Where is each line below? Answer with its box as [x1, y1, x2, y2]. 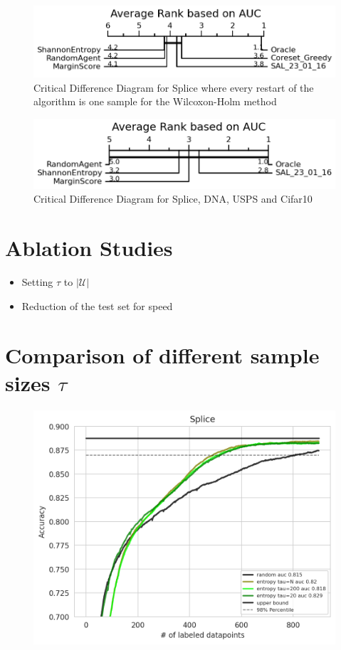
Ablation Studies [5, 233, 173, 262]
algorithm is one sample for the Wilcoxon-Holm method [33, 94, 277, 109]
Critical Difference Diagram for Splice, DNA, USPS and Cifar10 [33, 191, 313, 206]
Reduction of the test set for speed [21, 298, 173, 313]
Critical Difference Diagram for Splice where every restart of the [33, 80, 314, 95]
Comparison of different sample [5, 340, 320, 369]
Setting [21, 275, 53, 289]
